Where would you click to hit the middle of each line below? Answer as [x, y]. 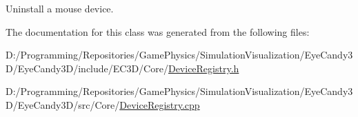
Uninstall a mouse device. [60, 8]
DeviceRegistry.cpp [160, 104]
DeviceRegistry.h [203, 68]
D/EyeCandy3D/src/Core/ [63, 104]
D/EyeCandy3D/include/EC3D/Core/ [87, 68]
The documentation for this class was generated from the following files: [158, 31]
